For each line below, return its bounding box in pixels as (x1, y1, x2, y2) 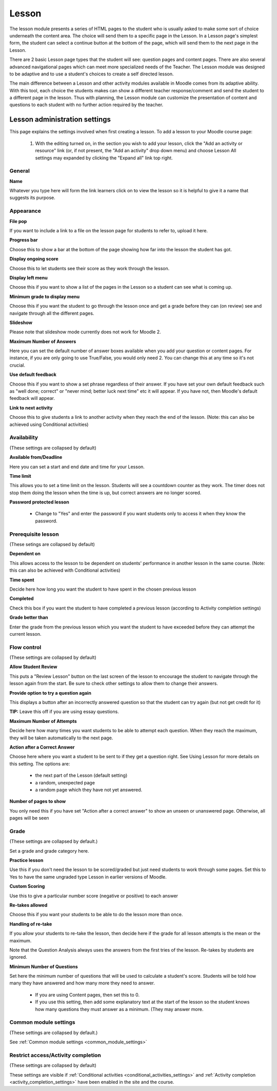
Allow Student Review (9, 664, 57, 670)
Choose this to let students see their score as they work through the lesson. (9, 265, 170, 271)
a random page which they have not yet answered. (35, 786, 143, 793)
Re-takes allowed (9, 902, 48, 908)
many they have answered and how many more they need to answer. (9, 980, 155, 986)
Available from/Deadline (9, 454, 63, 460)
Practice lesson (9, 857, 44, 863)
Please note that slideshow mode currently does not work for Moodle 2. (9, 329, 161, 335)
